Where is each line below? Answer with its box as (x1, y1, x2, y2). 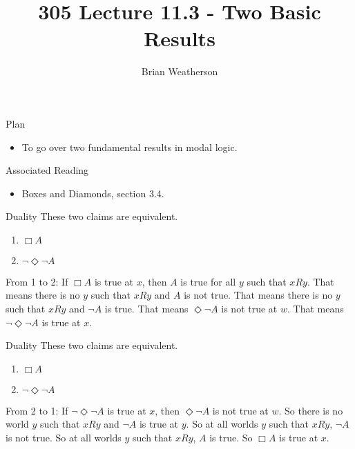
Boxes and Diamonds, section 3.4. (21, 186, 164, 200)
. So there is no (278, 403, 343, 417)
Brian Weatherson (141, 64, 218, 79)
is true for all (180, 274, 236, 288)
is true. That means (104, 301, 189, 316)
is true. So (209, 430, 253, 445)
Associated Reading (6, 163, 89, 177)
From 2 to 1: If (6, 403, 68, 417)
